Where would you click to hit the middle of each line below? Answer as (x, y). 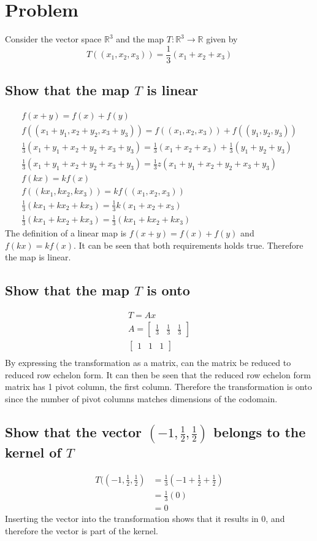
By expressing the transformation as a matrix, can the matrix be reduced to (148, 363)
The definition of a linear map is (66, 232)
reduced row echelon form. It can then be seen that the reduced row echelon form (158, 374)
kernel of (33, 452)
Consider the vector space (53, 39)
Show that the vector (73, 431)
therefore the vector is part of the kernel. (82, 530)
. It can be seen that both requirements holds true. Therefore (188, 245)
